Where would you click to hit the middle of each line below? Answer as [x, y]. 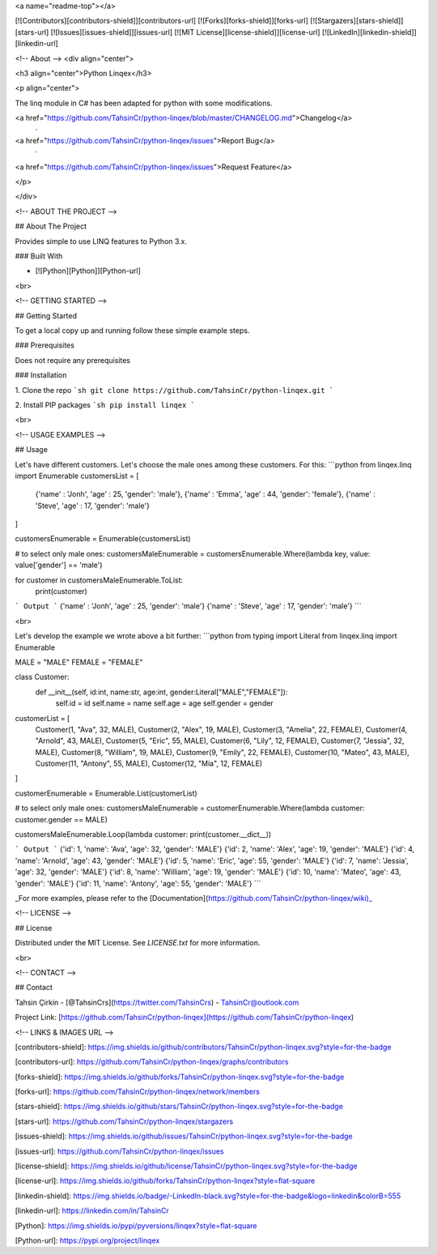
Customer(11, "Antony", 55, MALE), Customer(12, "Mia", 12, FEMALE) [149, 764]
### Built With [39, 256]
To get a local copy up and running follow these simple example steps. [132, 330]
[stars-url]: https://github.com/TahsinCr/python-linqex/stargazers [124, 1121]
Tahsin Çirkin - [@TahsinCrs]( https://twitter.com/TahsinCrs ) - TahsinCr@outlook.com [157, 1002]
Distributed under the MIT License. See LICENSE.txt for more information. [138, 943]
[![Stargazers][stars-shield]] [357, 21]
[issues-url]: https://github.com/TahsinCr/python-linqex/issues [119, 1151]
